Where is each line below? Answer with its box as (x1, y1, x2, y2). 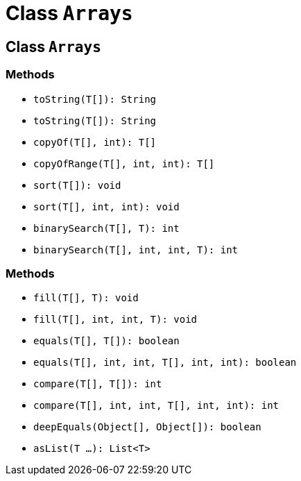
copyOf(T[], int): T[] (33, 136, 157, 148)
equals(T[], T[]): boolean (33, 335, 180, 347)
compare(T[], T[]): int (33, 378, 162, 390)
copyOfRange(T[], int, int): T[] (33, 158, 215, 169)
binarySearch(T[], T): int (33, 222, 180, 234)
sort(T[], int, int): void (33, 201, 180, 212)
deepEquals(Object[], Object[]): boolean (33, 421, 261, 433)
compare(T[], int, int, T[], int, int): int (33, 400, 279, 412)
